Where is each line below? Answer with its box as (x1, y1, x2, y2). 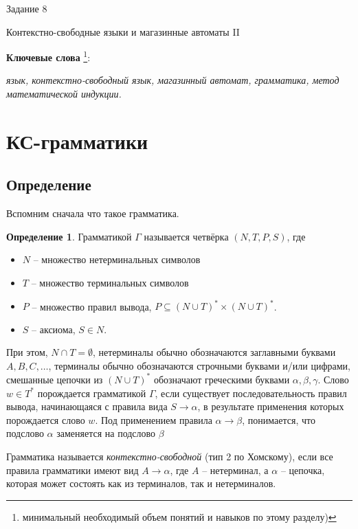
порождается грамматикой (37, 385, 146, 400)
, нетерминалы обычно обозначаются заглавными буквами (93, 345, 336, 359)
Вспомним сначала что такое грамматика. (6, 206, 179, 221)
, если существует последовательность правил (155, 385, 347, 400)
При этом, (6, 345, 48, 359)
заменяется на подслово (56, 426, 156, 440)
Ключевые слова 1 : (6, 48, 91, 64)
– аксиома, (32, 322, 76, 336)
